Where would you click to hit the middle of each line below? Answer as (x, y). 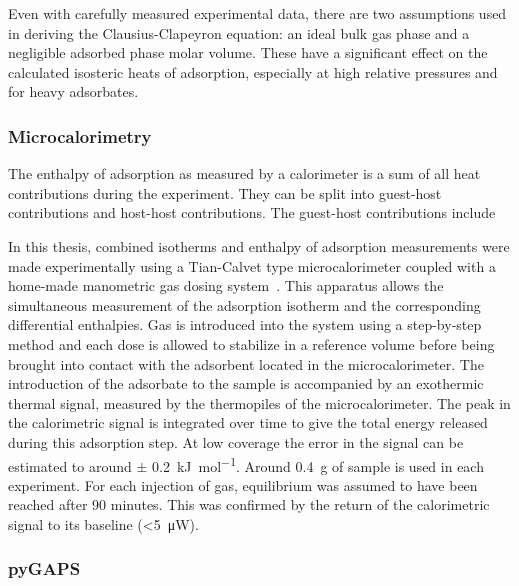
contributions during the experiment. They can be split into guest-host (225, 192)
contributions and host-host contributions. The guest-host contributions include (252, 212)
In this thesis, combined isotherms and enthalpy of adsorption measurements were (259, 245)
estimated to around (70, 465)
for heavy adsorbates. (73, 91)
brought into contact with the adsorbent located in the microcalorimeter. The (246, 363)
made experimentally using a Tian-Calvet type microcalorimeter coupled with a (252, 265)
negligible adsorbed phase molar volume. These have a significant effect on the (248, 52)
